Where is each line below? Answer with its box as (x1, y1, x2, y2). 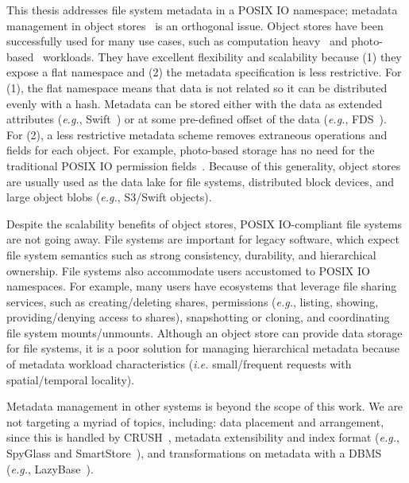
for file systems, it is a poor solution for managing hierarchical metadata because (6, 340, 399, 356)
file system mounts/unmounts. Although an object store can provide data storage (6, 324, 403, 341)
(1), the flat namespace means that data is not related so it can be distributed (6, 79, 388, 95)
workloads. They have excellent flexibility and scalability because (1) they (42, 48, 402, 64)
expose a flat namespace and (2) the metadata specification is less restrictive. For (6, 64, 402, 80)
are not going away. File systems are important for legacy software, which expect (6, 231, 399, 247)
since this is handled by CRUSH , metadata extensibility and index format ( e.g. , (6, 429, 399, 446)
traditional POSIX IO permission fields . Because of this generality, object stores (6, 157, 401, 173)
